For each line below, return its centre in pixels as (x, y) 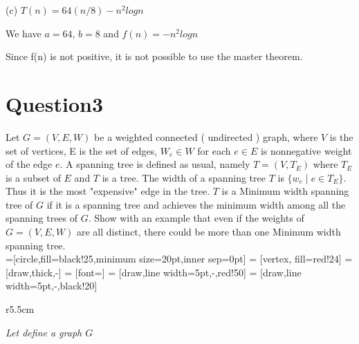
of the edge (29, 164)
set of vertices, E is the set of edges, (82, 150)
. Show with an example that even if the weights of (196, 218)
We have (24, 33)
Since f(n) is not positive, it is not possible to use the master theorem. (154, 56)
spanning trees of (42, 218)
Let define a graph (44, 332)
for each (214, 150)
